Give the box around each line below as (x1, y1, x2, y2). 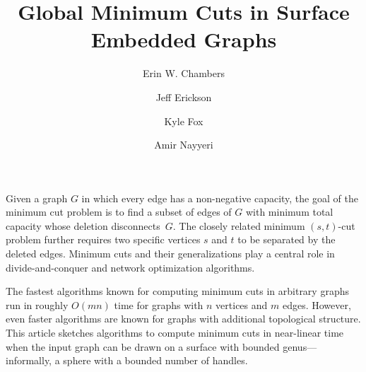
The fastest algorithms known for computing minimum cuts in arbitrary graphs (6, 284, 349, 298)
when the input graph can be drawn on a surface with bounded (6, 339, 280, 354)
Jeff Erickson (155, 89, 212, 104)
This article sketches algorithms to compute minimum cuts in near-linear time (6, 325, 344, 340)
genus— (283, 339, 317, 354)
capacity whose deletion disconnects (6, 218, 160, 233)
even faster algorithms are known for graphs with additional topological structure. (6, 311, 361, 326)
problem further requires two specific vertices (6, 232, 201, 247)
